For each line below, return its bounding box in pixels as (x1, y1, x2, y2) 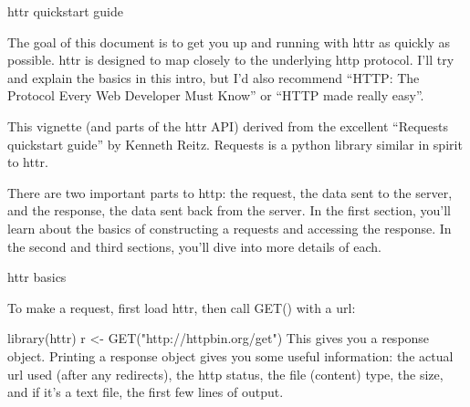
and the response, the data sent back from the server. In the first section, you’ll (7, 201, 451, 220)
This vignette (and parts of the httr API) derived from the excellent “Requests (7, 116, 449, 135)
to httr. (7, 152, 48, 172)
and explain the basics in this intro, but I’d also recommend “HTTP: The (7, 68, 420, 87)
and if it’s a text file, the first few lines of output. (7, 382, 284, 402)
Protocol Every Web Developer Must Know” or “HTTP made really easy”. (7, 86, 424, 105)
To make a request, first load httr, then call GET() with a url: (7, 297, 356, 317)
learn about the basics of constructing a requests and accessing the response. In (7, 218, 452, 237)
